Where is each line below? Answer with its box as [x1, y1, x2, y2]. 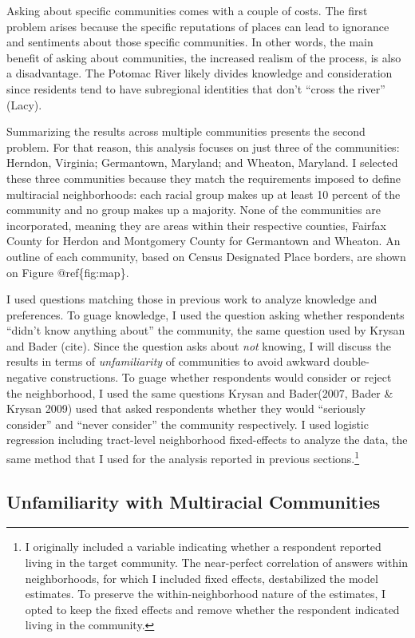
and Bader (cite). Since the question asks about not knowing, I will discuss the [6, 337, 391, 354]
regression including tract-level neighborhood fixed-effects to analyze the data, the [6, 431, 408, 448]
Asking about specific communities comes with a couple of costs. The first [6, 2, 368, 18]
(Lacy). [6, 96, 42, 113]
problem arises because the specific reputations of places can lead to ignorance [6, 18, 389, 34]
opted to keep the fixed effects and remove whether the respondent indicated [25, 600, 400, 617]
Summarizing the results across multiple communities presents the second [6, 123, 366, 140]
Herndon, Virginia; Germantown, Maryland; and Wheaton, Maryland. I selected [6, 154, 398, 171]
